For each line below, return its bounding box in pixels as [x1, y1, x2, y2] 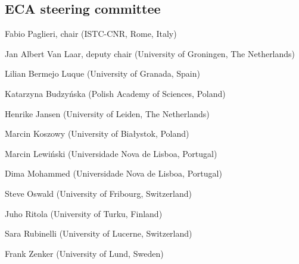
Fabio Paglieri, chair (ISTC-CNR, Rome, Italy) [5, 27, 177, 40]
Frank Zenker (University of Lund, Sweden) [5, 247, 164, 259]
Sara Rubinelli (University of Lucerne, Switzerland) [5, 227, 192, 240]
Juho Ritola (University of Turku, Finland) [5, 207, 163, 219]
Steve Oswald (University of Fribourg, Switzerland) [5, 187, 192, 199]
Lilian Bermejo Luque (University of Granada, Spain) [5, 67, 200, 80]
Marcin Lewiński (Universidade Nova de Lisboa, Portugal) [5, 147, 217, 159]
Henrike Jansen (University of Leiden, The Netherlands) [5, 107, 210, 120]
